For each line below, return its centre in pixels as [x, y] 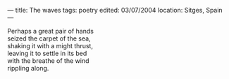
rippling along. [28, 68]
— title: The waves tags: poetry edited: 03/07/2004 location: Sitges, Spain [115, 10]
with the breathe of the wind [48, 61]
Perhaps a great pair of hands [50, 31]
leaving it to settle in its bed [47, 53]
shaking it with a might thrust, [50, 46]
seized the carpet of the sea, [49, 38]
